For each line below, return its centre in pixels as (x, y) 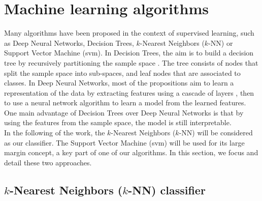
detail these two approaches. (48, 162)
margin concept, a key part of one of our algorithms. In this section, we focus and (131, 152)
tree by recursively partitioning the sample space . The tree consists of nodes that (131, 62)
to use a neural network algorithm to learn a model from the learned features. (125, 103)
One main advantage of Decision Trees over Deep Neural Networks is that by (124, 112)
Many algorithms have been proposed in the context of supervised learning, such (129, 33)
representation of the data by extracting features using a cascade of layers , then (129, 92)
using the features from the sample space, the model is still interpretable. (118, 122)
